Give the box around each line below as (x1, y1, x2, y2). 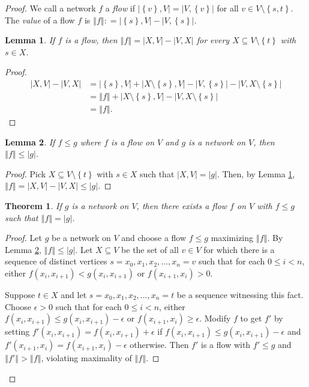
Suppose (5, 288, 35, 300)
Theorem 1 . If (5, 200, 62, 212)
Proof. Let (5, 231, 42, 244)
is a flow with (201, 338, 251, 351)
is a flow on (111, 135, 155, 148)
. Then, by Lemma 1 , (217, 167, 295, 180)
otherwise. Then (130, 338, 189, 351)
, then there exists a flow (136, 200, 227, 212)
